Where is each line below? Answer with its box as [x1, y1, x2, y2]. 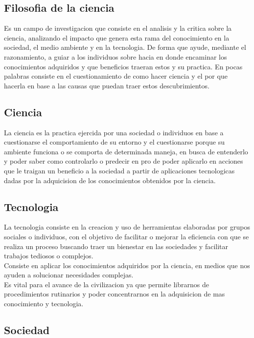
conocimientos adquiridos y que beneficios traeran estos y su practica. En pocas [4, 61, 243, 71]
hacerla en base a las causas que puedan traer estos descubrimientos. [4, 80, 209, 90]
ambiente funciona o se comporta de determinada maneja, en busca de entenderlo [4, 146, 248, 156]
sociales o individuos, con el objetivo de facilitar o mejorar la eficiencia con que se [4, 231, 249, 241]
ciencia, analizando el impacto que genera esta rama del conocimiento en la [4, 32, 230, 42]
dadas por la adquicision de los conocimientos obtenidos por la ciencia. [4, 175, 216, 185]
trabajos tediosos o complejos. [4, 251, 93, 261]
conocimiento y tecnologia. [4, 298, 84, 309]
